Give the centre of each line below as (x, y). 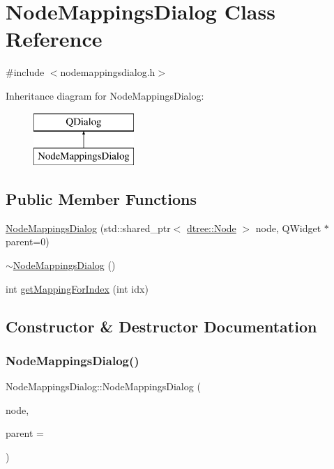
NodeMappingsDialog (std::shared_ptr (88, 228)
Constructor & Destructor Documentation (161, 326)
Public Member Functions (101, 199)
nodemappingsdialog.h (108, 72)
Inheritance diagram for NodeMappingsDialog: (105, 95)
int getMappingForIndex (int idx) (77, 288)
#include (25, 72)
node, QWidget (288, 228)
